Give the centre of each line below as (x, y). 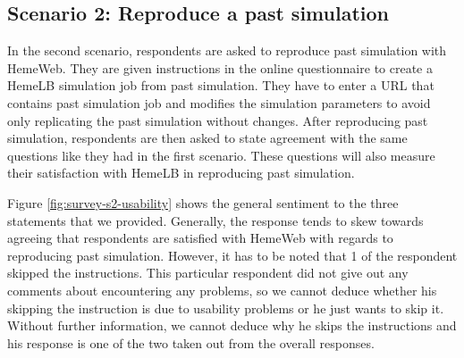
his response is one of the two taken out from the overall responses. (191, 342)
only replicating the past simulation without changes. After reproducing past (218, 120)
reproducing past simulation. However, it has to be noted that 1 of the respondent (232, 255)
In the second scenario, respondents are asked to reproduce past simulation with (227, 50)
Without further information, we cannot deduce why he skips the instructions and (232, 325)
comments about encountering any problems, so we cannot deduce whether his (222, 290)
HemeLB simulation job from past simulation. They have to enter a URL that (221, 85)
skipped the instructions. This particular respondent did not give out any (208, 273)
